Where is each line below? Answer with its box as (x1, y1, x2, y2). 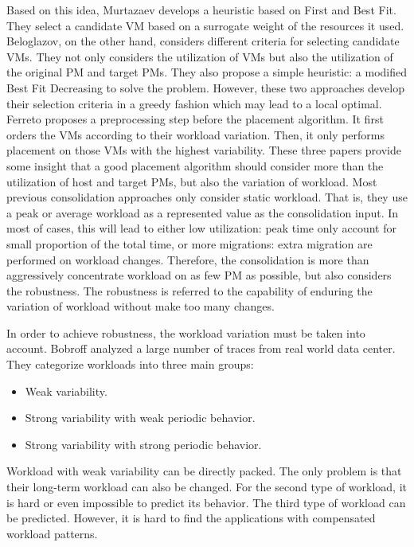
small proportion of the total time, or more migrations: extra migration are (6, 235, 373, 252)
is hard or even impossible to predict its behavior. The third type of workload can (6, 494, 406, 510)
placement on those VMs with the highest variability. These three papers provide (6, 142, 401, 158)
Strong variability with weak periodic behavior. (25, 409, 256, 426)
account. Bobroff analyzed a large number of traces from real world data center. (6, 340, 396, 357)
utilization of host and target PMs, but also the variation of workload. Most (6, 173, 377, 189)
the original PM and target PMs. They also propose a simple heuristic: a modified (6, 64, 408, 80)
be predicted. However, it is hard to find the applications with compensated (6, 510, 376, 526)
